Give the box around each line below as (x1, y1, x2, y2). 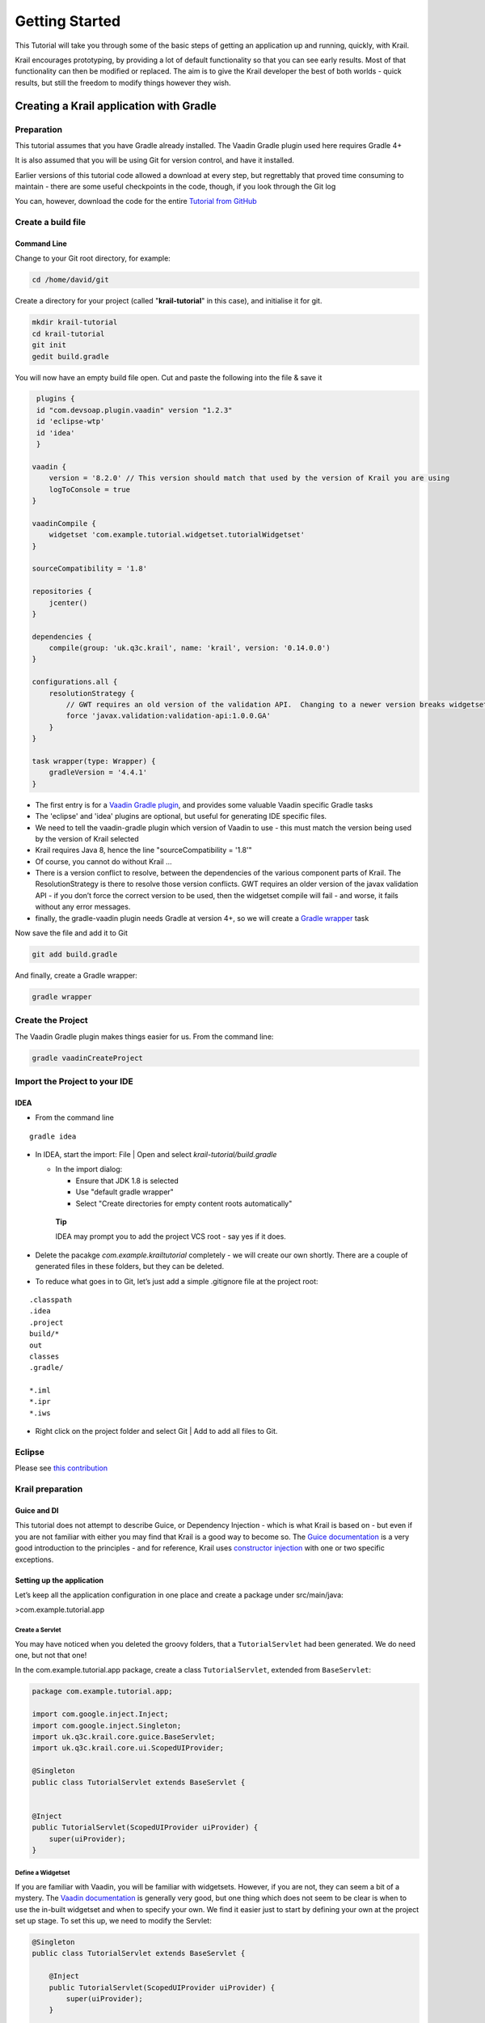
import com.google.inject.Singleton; (32, 1720, 182, 1730)
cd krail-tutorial (32, 329, 105, 338)
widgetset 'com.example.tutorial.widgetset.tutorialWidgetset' (48, 530, 306, 540)
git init (32, 341, 67, 350)
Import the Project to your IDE (15, 1076, 133, 1088)
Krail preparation (15, 1483, 83, 1495)
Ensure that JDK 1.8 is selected (75, 1176, 179, 1185)
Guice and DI (15, 1505, 59, 1515)
